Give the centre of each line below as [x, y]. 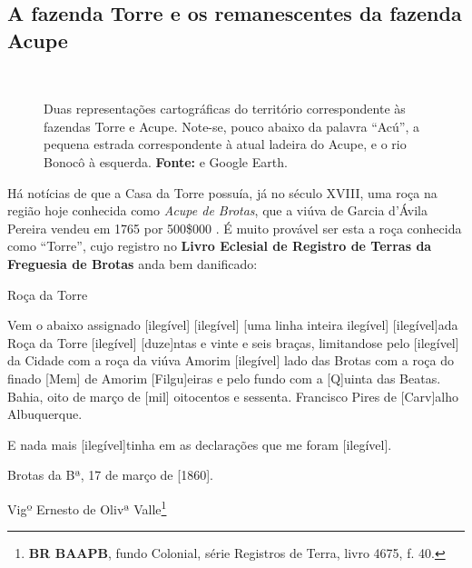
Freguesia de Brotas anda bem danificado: [133, 263]
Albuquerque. [45, 414]
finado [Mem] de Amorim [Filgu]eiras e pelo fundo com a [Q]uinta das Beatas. [224, 378]
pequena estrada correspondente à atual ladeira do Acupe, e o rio [225, 144]
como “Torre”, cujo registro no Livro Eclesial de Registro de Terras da [220, 246]
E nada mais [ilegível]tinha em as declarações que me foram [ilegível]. [200, 444]
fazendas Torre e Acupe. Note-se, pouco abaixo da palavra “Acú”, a [232, 126]
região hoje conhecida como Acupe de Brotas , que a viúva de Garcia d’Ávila [217, 210]
